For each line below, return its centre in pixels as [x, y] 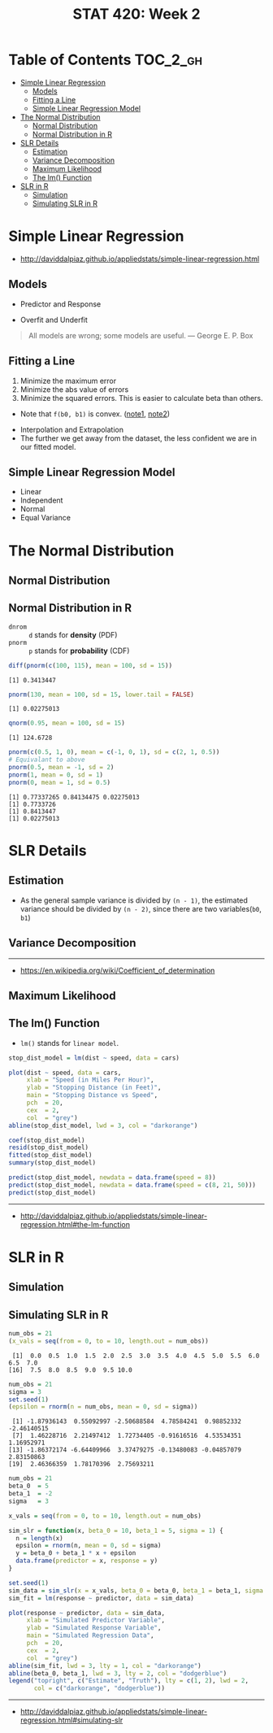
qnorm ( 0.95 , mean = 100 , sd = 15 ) [67, 723]
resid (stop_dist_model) [49, 1147]
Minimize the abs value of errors [74, 389]
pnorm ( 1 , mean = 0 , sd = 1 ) [56, 775]
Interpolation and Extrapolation [72, 429]
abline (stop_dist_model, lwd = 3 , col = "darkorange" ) [103, 1126]
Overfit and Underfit [54, 320]
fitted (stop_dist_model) [50, 1156]
